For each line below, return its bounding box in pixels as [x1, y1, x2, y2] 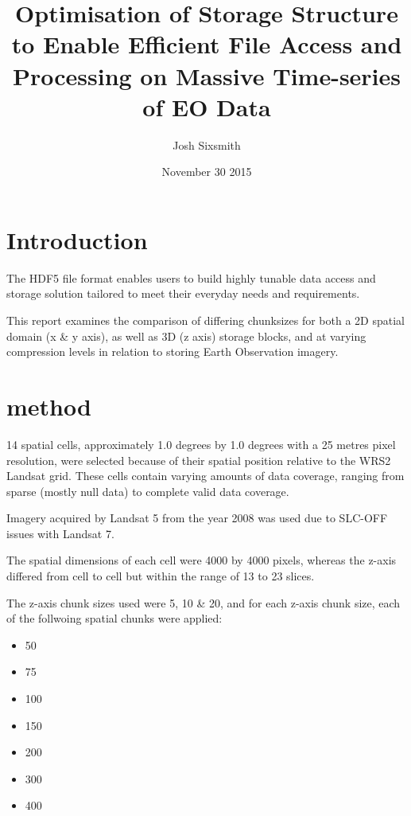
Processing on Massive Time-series [12, 59, 401, 92]
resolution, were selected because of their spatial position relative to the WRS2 [6, 451, 391, 468]
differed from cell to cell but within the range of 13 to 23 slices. [6, 568, 315, 584]
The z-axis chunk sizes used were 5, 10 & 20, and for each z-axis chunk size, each [6, 594, 401, 611]
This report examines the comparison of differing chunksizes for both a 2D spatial [6, 312, 405, 328]
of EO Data [142, 90, 271, 123]
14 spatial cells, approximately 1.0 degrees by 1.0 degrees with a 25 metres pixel [6, 435, 396, 452]
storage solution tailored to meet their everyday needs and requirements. [6, 285, 360, 302]
